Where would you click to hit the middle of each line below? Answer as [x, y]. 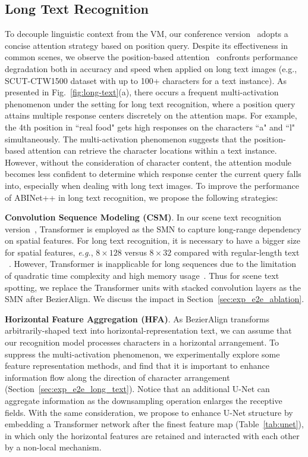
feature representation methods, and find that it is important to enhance [137, 366]
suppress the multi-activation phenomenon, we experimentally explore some [142, 354]
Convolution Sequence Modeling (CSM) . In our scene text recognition [143, 217]
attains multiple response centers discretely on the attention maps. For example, [151, 115]
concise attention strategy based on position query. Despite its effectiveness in [147, 45]
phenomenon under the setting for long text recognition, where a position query [150, 103]
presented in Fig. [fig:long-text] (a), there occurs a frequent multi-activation [142, 92]
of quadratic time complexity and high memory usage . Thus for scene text [142, 276]
